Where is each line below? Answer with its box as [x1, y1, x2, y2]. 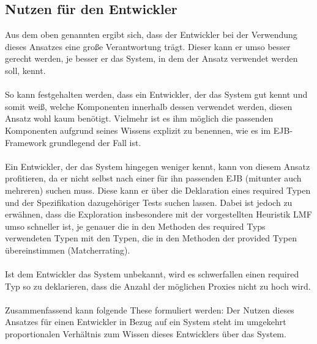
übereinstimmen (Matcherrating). [5, 243, 130, 256]
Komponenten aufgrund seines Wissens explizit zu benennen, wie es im [5, 123, 271, 136]
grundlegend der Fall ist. [49, 136, 141, 148]
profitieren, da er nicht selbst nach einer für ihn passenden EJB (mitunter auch [5, 172, 302, 185]
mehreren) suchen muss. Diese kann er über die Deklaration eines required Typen [5, 183, 311, 196]
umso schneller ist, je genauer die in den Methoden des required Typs [5, 219, 266, 232]
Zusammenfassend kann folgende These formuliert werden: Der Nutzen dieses [5, 303, 294, 316]
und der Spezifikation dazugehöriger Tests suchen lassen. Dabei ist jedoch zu [5, 196, 293, 208]
